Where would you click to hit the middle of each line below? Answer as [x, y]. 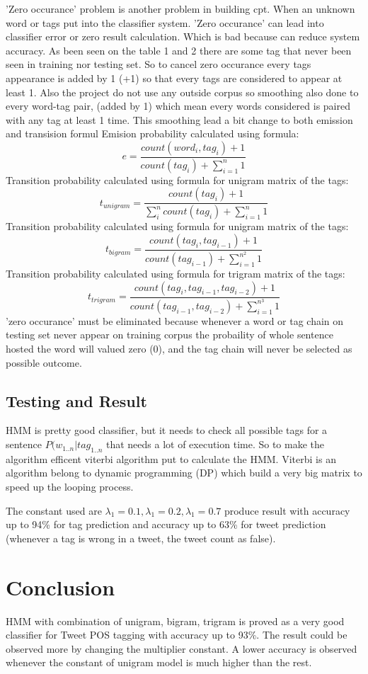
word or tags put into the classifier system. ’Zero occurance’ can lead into [165, 22]
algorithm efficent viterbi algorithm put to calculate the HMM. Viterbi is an [171, 458]
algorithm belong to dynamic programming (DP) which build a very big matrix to [184, 473]
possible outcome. [44, 362]
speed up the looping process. [70, 487]
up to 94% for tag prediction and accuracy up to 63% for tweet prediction [166, 524]
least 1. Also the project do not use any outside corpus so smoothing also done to [182, 92]
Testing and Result [76, 400]
